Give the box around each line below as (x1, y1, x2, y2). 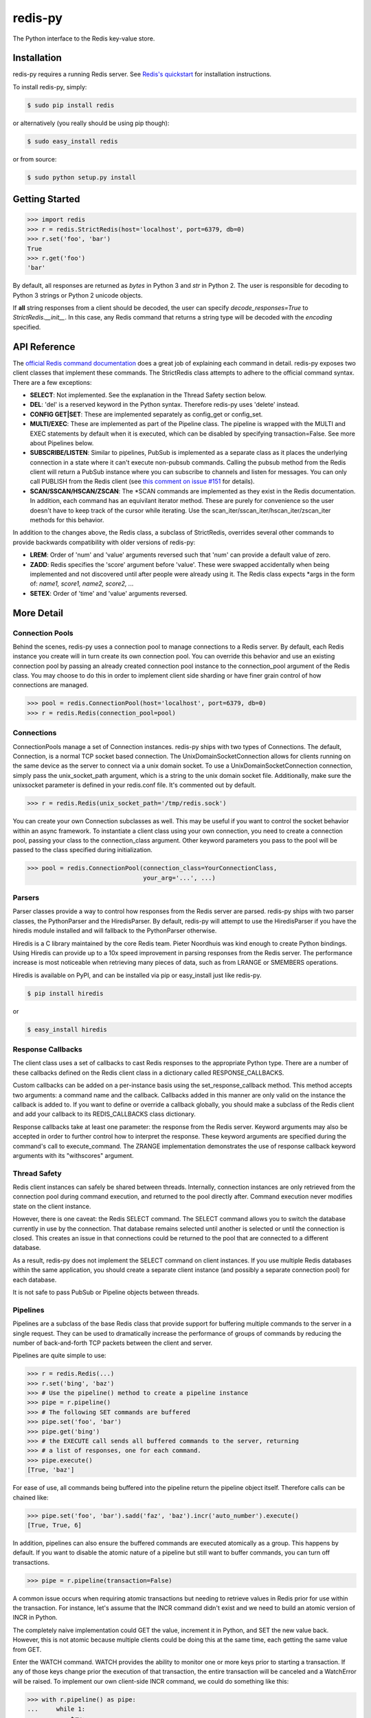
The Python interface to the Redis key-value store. (12, 34, 155, 43)
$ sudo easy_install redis (27, 137, 118, 145)
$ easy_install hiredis (27, 1025, 108, 1034)
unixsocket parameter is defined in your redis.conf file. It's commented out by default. (12, 781, 256, 790)
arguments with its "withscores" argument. (12, 1151, 134, 1159)
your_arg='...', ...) (143, 873, 216, 882)
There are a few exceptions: (12, 378, 92, 386)
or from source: (12, 155, 57, 163)
